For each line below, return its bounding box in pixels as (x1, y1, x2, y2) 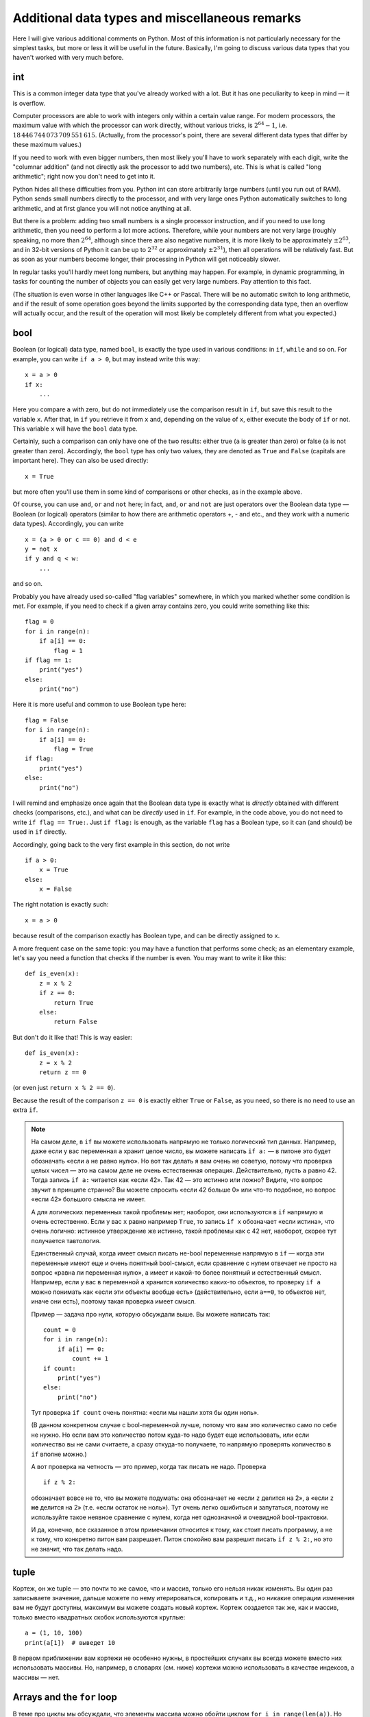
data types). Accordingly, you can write (12, 519, 124, 528)
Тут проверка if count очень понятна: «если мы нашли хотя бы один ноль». (31, 1409, 260, 1417)
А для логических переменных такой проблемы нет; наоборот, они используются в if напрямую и (31, 1207, 323, 1216)
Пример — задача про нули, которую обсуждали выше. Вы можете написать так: (31, 1310, 271, 1318)
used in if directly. (12, 828, 67, 836)
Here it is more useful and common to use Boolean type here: (12, 701, 186, 709)
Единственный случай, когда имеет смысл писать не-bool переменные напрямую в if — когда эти (31, 1249, 325, 1258)
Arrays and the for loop (12, 1691, 118, 1703)
